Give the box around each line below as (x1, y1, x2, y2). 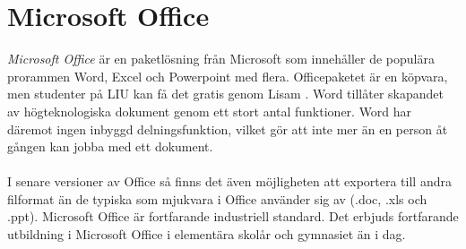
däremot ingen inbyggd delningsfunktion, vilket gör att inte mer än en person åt (7, 119, 448, 138)
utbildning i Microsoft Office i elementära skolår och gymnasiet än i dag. (7, 225, 406, 244)
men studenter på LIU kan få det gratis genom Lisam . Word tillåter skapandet (7, 84, 444, 103)
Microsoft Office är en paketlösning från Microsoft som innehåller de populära (7, 49, 435, 68)
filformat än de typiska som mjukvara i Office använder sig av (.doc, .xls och (7, 189, 427, 208)
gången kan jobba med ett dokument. (7, 137, 213, 156)
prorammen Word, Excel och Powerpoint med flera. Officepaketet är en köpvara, (7, 66, 448, 85)
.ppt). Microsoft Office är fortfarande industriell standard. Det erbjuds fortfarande (7, 207, 459, 226)
